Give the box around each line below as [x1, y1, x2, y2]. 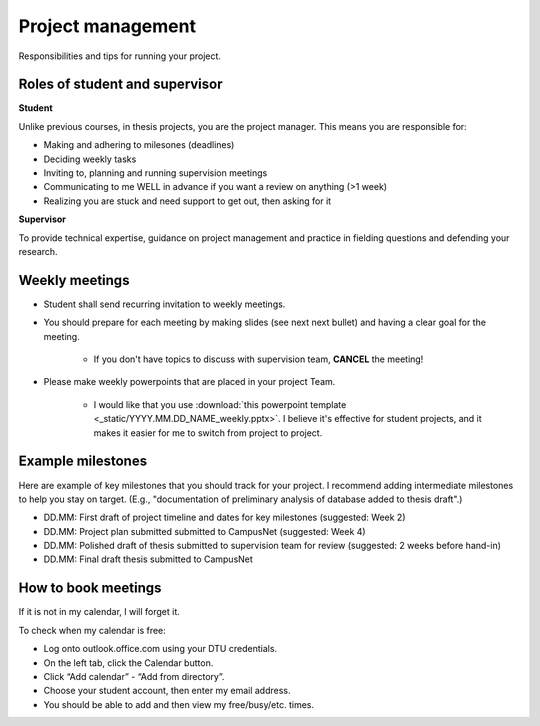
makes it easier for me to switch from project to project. [93, 426, 323, 439]
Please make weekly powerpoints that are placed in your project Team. [43, 376, 336, 388]
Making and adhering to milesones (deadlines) [43, 139, 235, 151]
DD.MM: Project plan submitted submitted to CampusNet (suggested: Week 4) [43, 525, 366, 537]
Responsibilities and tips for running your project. [18, 50, 222, 62]
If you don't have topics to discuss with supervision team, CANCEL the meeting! [93, 353, 424, 365]
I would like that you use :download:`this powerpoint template [93, 398, 347, 410]
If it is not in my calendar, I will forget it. [18, 606, 180, 618]
